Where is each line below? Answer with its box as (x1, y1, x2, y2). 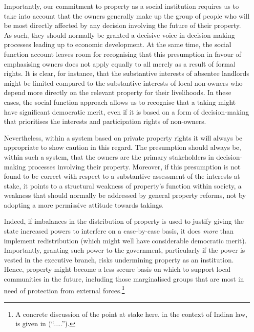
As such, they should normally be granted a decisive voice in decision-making (4, 29, 235, 40)
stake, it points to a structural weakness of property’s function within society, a (4, 180, 242, 190)
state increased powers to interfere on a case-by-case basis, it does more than (4, 226, 234, 236)
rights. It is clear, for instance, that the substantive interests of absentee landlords (4, 68, 250, 78)
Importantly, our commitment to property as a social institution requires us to (4, 1, 239, 11)
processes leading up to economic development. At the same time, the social (4, 39, 232, 49)
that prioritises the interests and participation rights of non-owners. (4, 116, 206, 126)
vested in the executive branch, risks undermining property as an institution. (4, 254, 234, 264)
